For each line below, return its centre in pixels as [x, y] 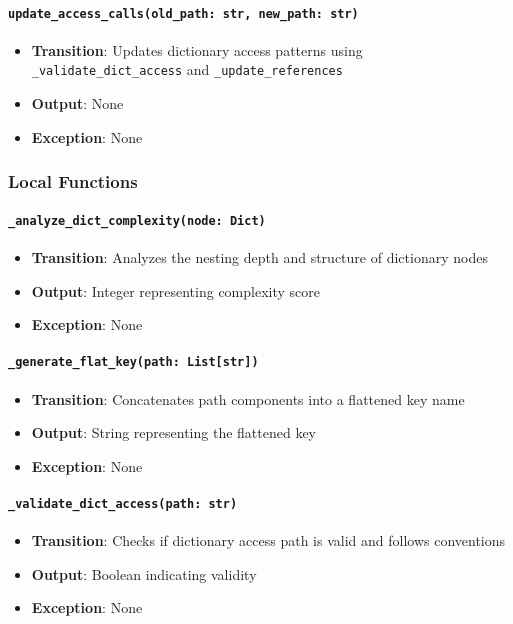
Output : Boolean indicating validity [144, 573]
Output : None [77, 103]
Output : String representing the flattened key [174, 432]
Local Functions [73, 181]
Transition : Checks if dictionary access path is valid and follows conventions [268, 540]
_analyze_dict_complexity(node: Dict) [137, 220]
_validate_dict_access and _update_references [187, 69]
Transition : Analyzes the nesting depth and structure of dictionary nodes [259, 257]
